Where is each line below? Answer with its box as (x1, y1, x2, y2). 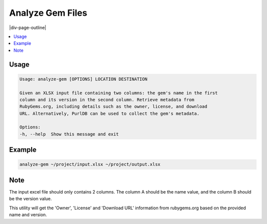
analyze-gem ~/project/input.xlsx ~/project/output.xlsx (19, 161, 161, 167)
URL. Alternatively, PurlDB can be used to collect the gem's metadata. (19, 111, 200, 116)
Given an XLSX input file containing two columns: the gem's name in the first (19, 90, 218, 96)
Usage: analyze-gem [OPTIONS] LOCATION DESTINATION (19, 76, 148, 82)
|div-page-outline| (9, 25, 46, 31)
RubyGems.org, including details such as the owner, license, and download (19, 104, 208, 109)
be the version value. (9, 196, 52, 202)
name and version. (9, 212, 47, 218)
